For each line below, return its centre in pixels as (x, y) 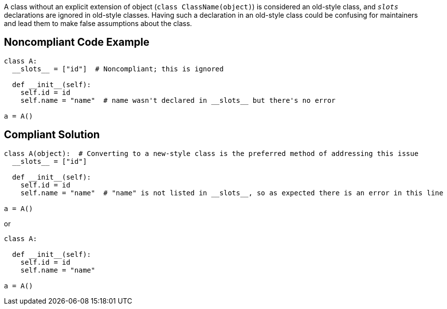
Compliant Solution (52, 135)
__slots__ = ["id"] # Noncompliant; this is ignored (118, 69)
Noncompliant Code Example (77, 42)
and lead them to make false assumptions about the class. (98, 23)
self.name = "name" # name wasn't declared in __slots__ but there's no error (178, 100)
